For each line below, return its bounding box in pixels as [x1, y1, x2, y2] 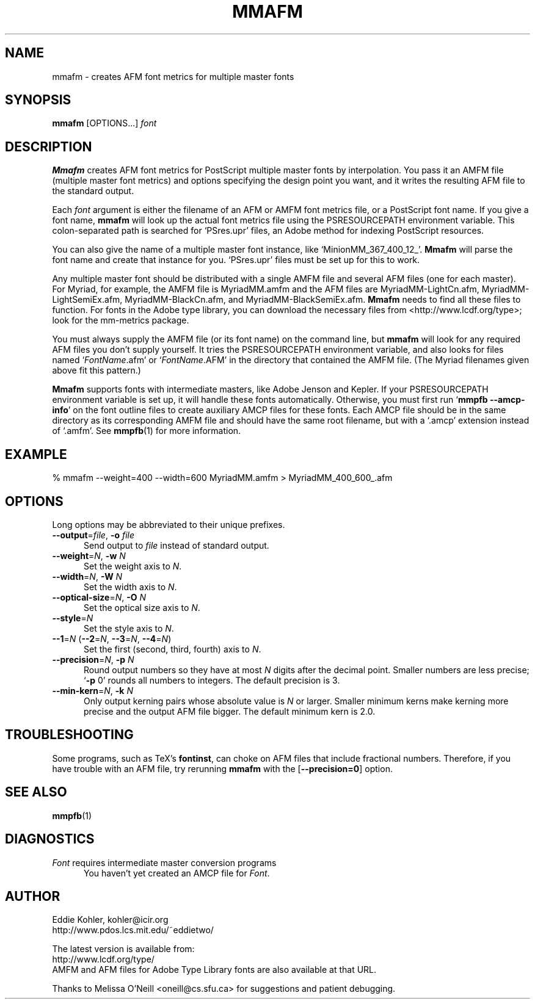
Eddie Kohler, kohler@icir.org [52, 914, 169, 925]
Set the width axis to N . [84, 581, 177, 592]
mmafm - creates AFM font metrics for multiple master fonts [52, 71, 294, 82]
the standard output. [52, 186, 134, 197]
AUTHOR [5, 888, 60, 904]
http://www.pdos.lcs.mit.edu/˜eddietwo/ [52, 925, 214, 936]
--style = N [52, 612, 93, 623]
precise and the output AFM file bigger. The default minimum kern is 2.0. [84, 706, 376, 717]
